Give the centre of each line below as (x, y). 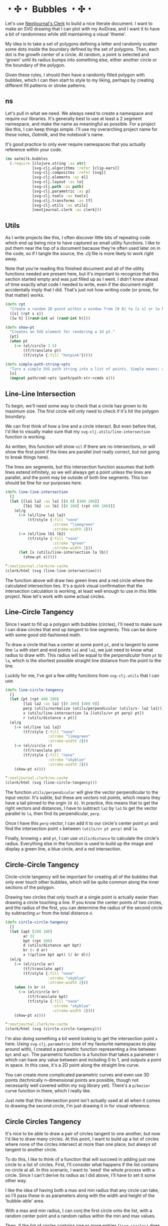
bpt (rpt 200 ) (38, 941)
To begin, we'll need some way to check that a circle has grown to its (76, 406)
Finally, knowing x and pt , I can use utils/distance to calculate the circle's (82, 839)
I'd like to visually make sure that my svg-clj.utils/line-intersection (78, 432)
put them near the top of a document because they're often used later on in (83, 248)
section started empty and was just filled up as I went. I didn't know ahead (82, 279)
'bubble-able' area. (25, 1200)
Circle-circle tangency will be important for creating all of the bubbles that (81, 877)
